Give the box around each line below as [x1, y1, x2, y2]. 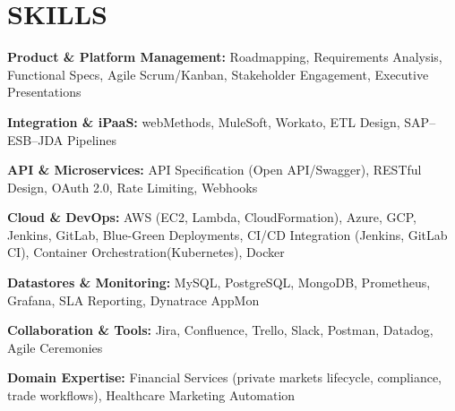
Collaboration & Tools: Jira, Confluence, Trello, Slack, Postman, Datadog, [7, 321, 434, 339]
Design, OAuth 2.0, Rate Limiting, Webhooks [7, 177, 258, 196]
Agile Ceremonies [7, 338, 103, 356]
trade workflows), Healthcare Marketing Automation [7, 386, 296, 405]
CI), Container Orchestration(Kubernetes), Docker [7, 243, 285, 261]
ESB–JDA [7, 130, 64, 149]
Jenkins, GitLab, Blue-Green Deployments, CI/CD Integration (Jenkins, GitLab [7, 225, 448, 244]
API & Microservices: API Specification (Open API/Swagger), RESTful [7, 160, 422, 179]
